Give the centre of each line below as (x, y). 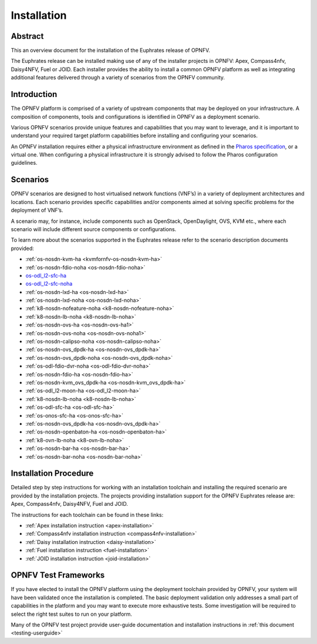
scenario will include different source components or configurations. (94, 229)
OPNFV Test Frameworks (58, 575)
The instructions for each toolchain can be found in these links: (87, 515)
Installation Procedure (52, 473)
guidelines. (24, 163)
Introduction (34, 94)
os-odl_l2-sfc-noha (49, 284)
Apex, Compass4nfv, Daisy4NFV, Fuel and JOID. (70, 504)
